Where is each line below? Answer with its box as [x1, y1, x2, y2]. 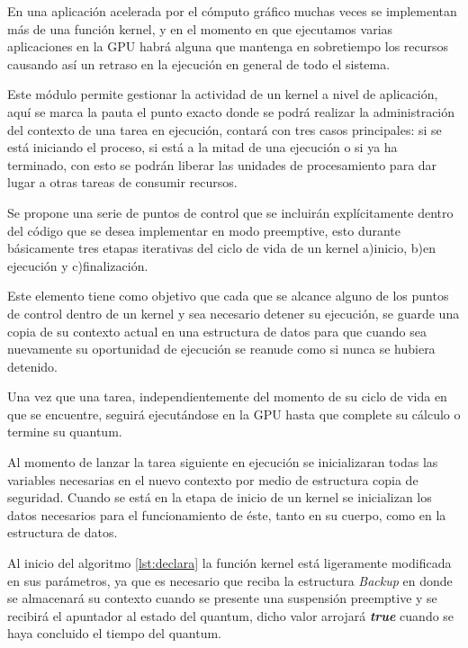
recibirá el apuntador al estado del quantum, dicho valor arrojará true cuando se [7, 606, 454, 625]
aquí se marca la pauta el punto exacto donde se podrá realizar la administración [7, 102, 455, 121]
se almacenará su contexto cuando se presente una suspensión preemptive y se [7, 589, 437, 607]
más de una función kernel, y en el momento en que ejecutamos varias [7, 19, 393, 38]
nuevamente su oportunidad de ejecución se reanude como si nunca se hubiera [7, 339, 436, 358]
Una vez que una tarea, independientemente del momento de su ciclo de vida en [7, 387, 447, 406]
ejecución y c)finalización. [7, 256, 148, 274]
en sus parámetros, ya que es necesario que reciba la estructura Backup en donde [7, 571, 453, 589]
